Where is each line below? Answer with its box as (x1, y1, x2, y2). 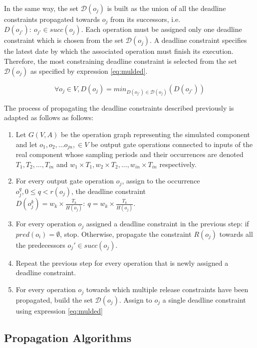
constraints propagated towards (4, 14, 100, 24)
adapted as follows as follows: (4, 112, 94, 123)
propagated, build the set (15, 294, 93, 305)
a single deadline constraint (162, 294, 246, 305)
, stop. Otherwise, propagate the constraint (60, 228, 192, 239)
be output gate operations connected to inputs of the (91, 139, 253, 149)
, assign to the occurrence (122, 175, 200, 186)
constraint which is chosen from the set (4, 35, 124, 45)
